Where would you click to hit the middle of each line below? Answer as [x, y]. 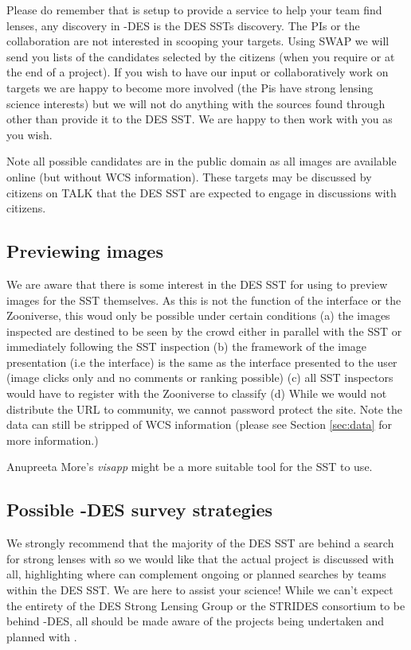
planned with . [42, 636]
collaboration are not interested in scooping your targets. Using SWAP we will [198, 41]
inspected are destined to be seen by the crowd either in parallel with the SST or [204, 331]
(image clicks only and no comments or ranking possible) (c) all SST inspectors [200, 378]
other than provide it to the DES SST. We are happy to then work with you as [200, 119]
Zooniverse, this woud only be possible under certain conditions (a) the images [198, 315]
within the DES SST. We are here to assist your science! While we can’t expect [200, 590]
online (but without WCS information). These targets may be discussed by [189, 176]
